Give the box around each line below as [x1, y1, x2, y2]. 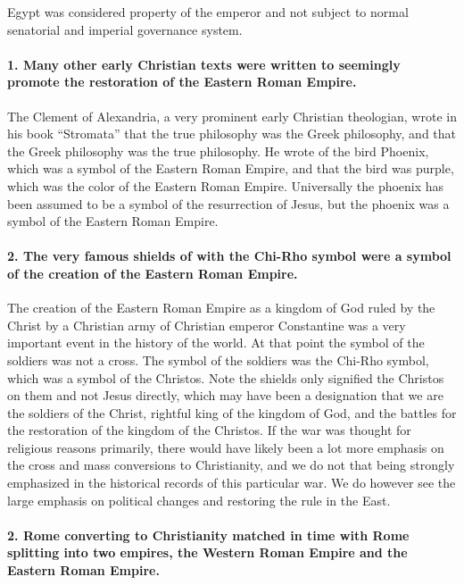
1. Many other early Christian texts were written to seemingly [7, 54, 401, 73]
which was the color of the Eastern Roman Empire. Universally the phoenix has [7, 176, 444, 195]
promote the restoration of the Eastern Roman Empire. [7, 72, 357, 91]
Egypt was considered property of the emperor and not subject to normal [7, 3, 409, 21]
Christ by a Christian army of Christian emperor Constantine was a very [7, 315, 406, 334]
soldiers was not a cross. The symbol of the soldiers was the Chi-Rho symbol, [7, 350, 429, 369]
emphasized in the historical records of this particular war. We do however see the [7, 473, 456, 492]
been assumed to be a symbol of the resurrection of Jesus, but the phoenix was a [7, 194, 450, 213]
